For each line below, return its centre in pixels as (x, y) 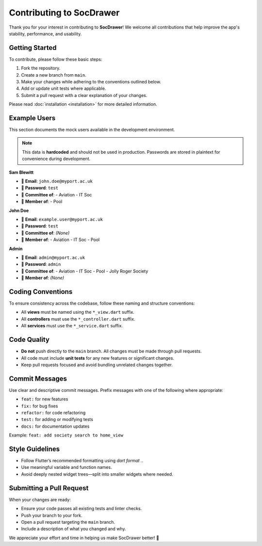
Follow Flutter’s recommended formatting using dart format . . (82, 461)
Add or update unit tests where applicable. (64, 88)
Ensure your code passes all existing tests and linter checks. (82, 509)
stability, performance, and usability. (45, 33)
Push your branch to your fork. (52, 515)
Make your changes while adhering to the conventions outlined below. (91, 82)
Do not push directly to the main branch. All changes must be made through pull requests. (111, 351)
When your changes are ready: (40, 499)
